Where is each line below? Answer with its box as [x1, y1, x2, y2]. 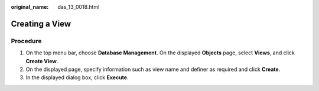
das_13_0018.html [57, 4, 100, 10]
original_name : [11, 4, 49, 10]
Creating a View [11, 18, 71, 29]
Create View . [25, 57, 58, 64]
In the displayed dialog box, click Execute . [25, 74, 129, 81]
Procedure [11, 37, 42, 45]
